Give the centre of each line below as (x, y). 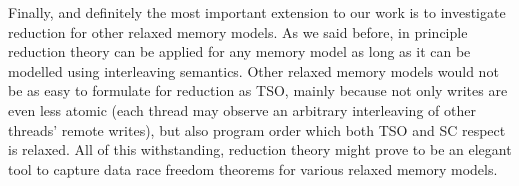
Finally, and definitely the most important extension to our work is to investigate (257, 12)
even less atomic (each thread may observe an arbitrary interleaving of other (242, 109)
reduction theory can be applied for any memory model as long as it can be (239, 51)
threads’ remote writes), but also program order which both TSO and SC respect (257, 129)
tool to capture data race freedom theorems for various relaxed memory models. (253, 168)
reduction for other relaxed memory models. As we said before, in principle (238, 31)
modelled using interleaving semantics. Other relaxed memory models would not (253, 70)
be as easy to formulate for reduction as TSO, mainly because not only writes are (258, 90)
